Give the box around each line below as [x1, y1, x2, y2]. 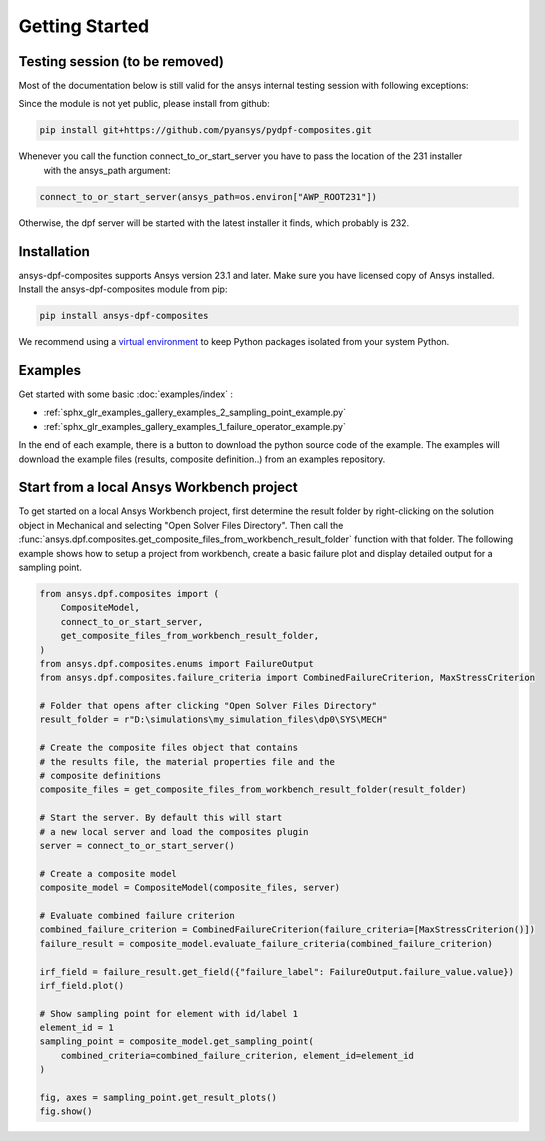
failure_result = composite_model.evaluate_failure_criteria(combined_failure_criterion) [39, 938, 494, 949]
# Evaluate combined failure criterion [39, 910, 235, 921]
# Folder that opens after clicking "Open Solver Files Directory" [39, 700, 378, 712]
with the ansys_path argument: [43, 164, 171, 176]
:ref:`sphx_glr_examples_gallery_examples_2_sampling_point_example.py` [43, 406, 347, 419]
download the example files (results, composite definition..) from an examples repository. [18, 453, 386, 465]
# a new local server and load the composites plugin [39, 826, 309, 837]
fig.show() [39, 1106, 93, 1117]
